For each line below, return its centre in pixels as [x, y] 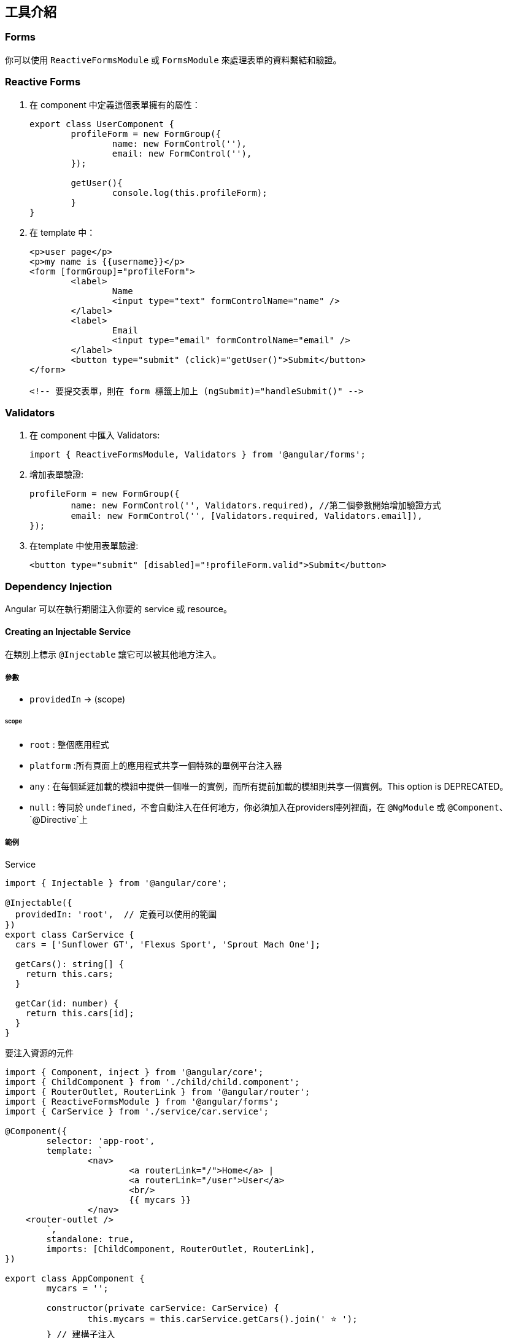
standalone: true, [90, 1239]
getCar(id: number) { [67, 1003]
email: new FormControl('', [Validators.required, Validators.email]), [247, 516]
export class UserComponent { [102, 124]
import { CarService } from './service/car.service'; [137, 1111]
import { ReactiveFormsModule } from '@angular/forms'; [142, 1101]
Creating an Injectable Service [68, 631]
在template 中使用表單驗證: [84, 546]
